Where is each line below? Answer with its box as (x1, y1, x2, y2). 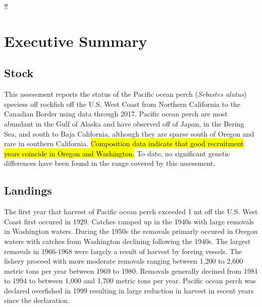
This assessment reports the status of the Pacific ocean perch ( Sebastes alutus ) (4, 89, 247, 99)
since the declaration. (4, 295, 70, 305)
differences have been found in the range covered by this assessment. (4, 158, 216, 168)
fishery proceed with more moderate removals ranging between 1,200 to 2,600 (4, 256, 243, 266)
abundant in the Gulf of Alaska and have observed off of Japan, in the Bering (4, 118, 244, 129)
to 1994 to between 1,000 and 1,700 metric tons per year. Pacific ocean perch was (4, 275, 256, 286)
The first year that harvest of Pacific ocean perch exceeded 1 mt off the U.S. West (4, 206, 258, 217)
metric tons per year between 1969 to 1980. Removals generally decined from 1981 (4, 265, 258, 276)
